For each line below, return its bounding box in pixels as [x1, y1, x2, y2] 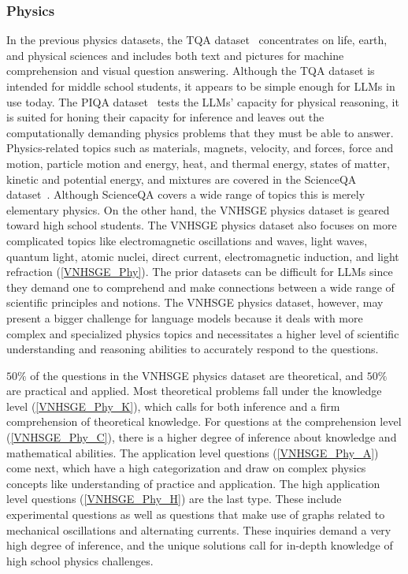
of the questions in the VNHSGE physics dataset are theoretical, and [30, 367, 364, 383]
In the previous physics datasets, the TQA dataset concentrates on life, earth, [6, 32, 388, 48]
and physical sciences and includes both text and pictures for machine [6, 47, 344, 63]
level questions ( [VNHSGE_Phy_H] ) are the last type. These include [6, 490, 342, 507]
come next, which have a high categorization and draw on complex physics [6, 460, 366, 476]
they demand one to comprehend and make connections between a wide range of [6, 278, 395, 295]
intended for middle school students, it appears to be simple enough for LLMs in [6, 78, 395, 94]
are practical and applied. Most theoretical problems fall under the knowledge [6, 382, 382, 399]
